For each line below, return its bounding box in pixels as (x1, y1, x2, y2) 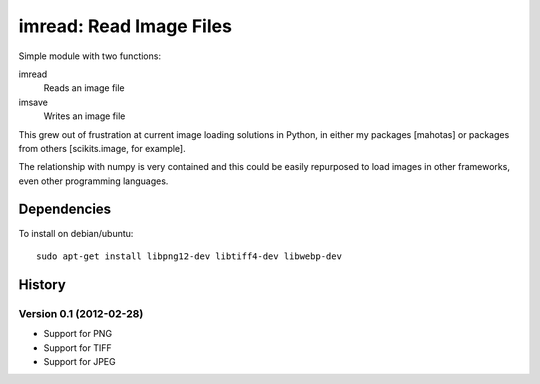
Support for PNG (43, 328, 113, 340)
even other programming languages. (18, 175, 169, 187)
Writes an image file (43, 110, 126, 122)
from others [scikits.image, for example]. (18, 142, 186, 154)
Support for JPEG (43, 355, 116, 367)
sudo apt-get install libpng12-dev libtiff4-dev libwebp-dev (36, 250, 342, 262)
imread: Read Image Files (18, 15, 232, 37)
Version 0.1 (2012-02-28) (18, 306, 144, 320)
